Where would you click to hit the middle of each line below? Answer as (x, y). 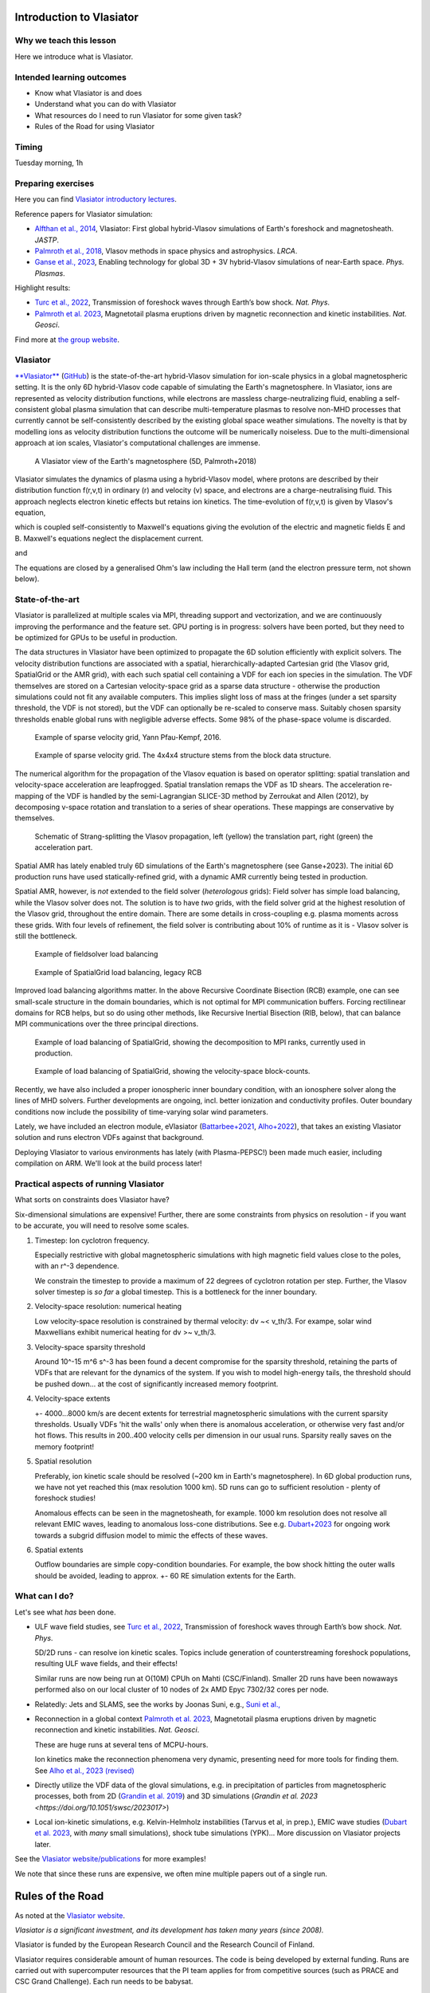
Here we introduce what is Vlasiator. (74, 57)
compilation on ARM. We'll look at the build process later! (108, 1163)
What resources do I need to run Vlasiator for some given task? (138, 115)
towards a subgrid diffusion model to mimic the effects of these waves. (151, 1535)
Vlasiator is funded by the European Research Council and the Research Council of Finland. (164, 1944)
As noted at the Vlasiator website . (70, 1915)
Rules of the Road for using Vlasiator (95, 127)
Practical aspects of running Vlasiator (90, 1184)
